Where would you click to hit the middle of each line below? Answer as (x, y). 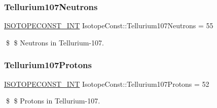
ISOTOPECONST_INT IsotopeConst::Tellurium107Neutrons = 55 (109, 25)
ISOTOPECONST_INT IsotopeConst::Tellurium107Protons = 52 (107, 84)
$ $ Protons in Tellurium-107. (53, 101)
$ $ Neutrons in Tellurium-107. (55, 42)
